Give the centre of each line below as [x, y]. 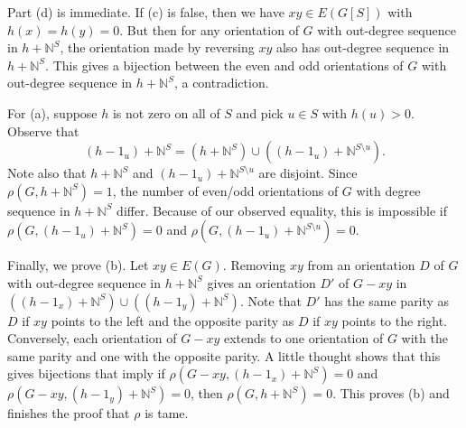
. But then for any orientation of [209, 29]
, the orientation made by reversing [157, 47]
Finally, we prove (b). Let [78, 265]
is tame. [167, 413]
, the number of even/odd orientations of [225, 190]
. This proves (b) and [391, 393]
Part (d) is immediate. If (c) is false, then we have [146, 12]
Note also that [47, 173]
